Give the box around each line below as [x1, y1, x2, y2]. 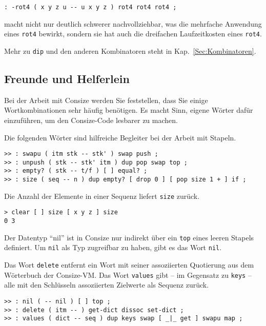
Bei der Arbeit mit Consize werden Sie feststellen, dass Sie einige [4, 94, 208, 105]
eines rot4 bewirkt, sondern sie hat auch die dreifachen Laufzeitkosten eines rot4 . [4, 28, 262, 39]
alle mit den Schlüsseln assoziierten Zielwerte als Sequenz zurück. [4, 279, 209, 290]
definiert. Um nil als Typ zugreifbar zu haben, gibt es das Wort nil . [4, 242, 222, 253]
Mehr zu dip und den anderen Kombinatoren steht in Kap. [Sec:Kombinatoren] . [4, 45, 256, 56]
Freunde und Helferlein [4, 70, 130, 86]
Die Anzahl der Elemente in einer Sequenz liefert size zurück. [4, 190, 200, 201]
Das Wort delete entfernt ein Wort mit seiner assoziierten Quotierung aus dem [4, 259, 254, 270]
